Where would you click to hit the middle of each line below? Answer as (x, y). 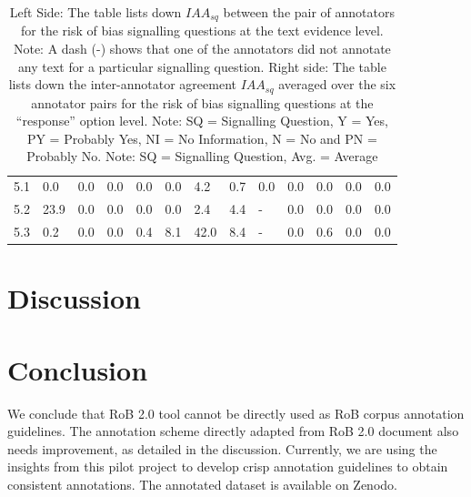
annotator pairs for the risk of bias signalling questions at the (202, 102)
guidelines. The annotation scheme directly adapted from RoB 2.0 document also (233, 431)
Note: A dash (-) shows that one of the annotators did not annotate (202, 49)
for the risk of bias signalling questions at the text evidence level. (202, 30)
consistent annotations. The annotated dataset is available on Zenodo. (202, 484)
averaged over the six (337, 84)
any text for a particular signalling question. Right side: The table (202, 66)
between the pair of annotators (309, 12)
